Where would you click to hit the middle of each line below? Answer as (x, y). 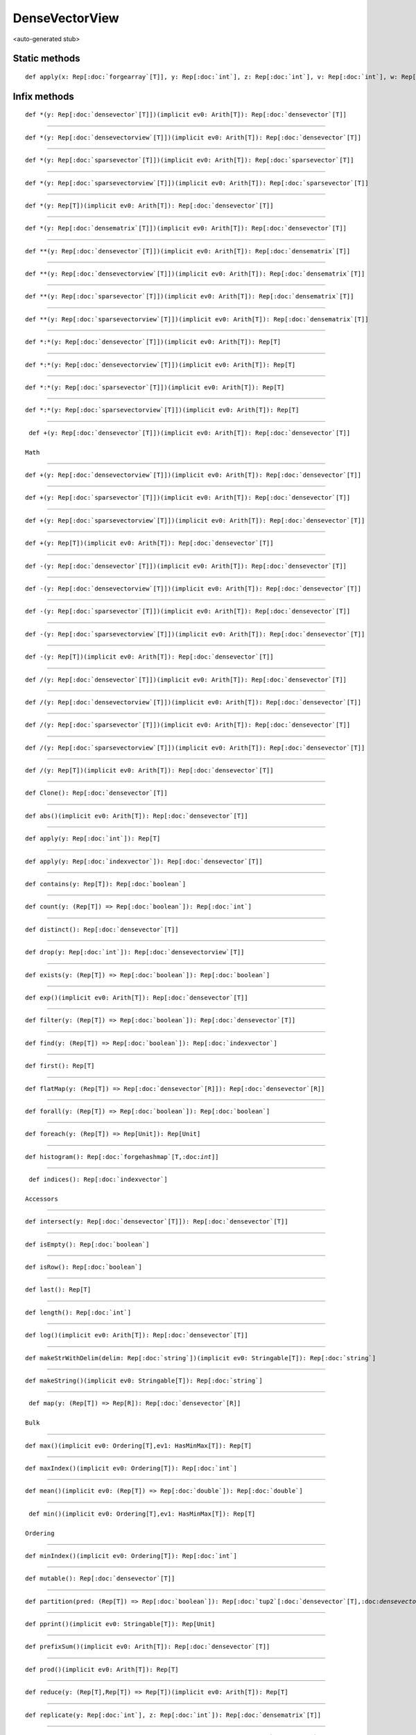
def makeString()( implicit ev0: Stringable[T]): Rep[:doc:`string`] (144, 1381)
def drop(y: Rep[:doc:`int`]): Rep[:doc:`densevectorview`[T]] (135, 952)
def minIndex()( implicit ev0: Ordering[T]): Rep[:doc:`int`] (131, 1556)
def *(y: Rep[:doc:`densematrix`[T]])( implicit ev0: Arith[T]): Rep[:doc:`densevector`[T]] (186, 228)
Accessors (42, 1199)
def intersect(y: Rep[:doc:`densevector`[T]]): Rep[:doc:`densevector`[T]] (157, 1222)
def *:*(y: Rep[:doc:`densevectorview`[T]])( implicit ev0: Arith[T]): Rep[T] (161, 365)
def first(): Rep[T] (60, 1066)
